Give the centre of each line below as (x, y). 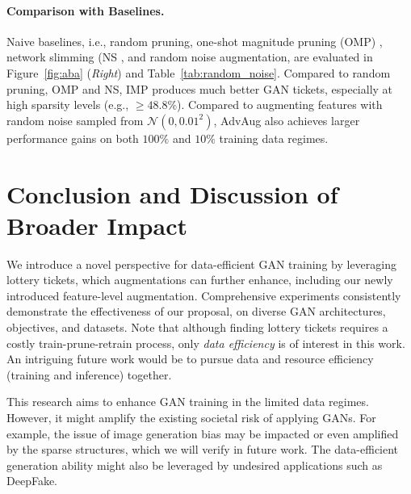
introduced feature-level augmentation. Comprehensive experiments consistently (204, 295)
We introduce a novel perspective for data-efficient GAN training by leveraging (201, 264)
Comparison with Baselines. (86, 10)
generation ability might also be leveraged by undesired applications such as (195, 465)
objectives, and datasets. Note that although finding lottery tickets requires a (197, 327)
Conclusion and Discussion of (172, 193)
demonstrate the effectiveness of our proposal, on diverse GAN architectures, (196, 311)
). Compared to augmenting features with (280, 105)
